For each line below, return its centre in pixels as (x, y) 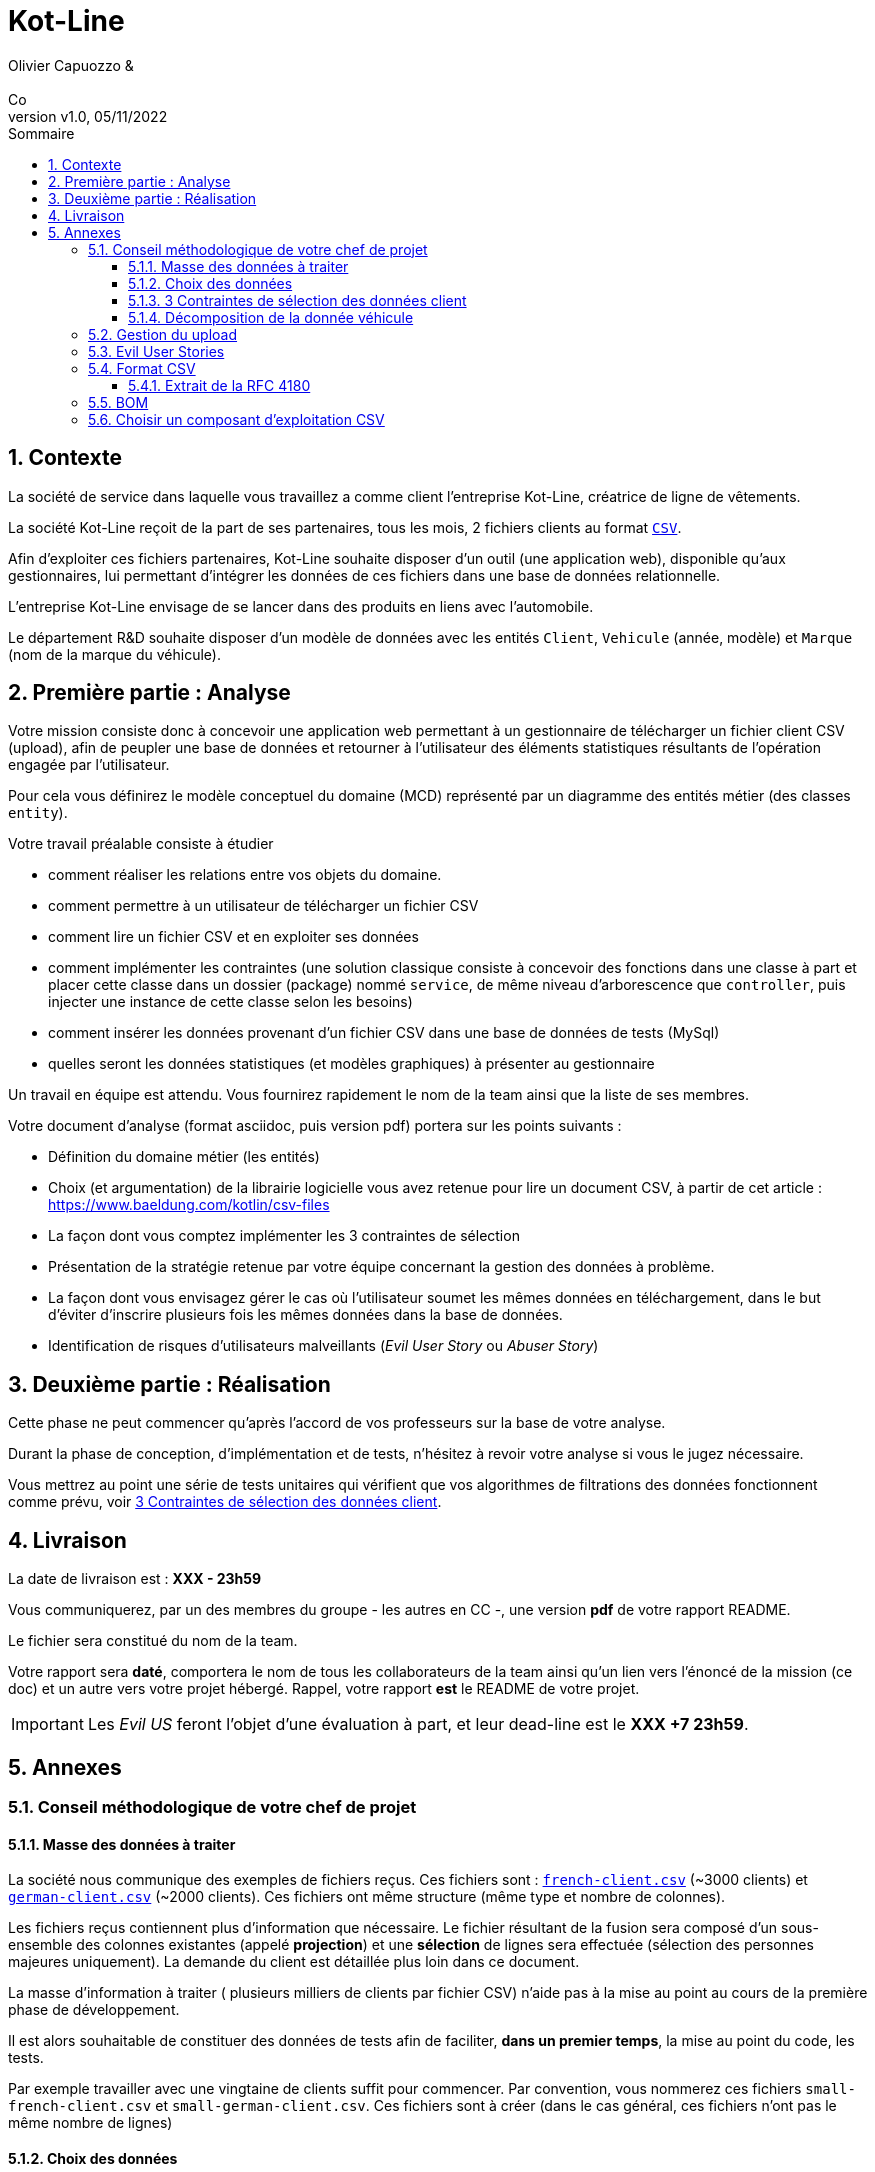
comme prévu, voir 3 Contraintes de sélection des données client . (225, 1502)
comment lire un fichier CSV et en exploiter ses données (233, 937)
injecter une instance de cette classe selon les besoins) (230, 1002)
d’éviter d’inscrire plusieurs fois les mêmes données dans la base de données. (305, 1315)
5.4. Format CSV (142, 368)
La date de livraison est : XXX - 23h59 (135, 1579)
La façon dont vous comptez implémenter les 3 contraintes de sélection (284, 1236)
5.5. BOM (118, 402)
